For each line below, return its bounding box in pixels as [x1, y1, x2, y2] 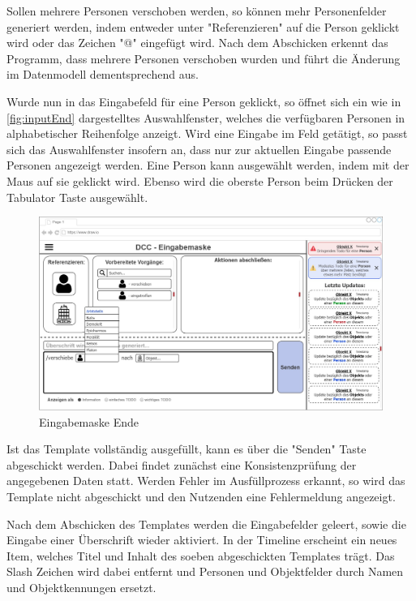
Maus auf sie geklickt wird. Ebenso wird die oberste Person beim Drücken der [6, 172, 393, 189]
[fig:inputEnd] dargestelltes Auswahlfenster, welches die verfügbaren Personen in [6, 109, 405, 126]
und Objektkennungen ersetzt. [6, 578, 157, 595]
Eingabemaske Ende [39, 413, 139, 430]
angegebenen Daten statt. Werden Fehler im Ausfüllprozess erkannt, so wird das [6, 472, 405, 489]
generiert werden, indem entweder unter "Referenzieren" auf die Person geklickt [6, 18, 400, 35]
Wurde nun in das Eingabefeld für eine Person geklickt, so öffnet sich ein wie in [6, 92, 401, 109]
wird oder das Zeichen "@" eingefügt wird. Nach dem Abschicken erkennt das [6, 34, 388, 51]
